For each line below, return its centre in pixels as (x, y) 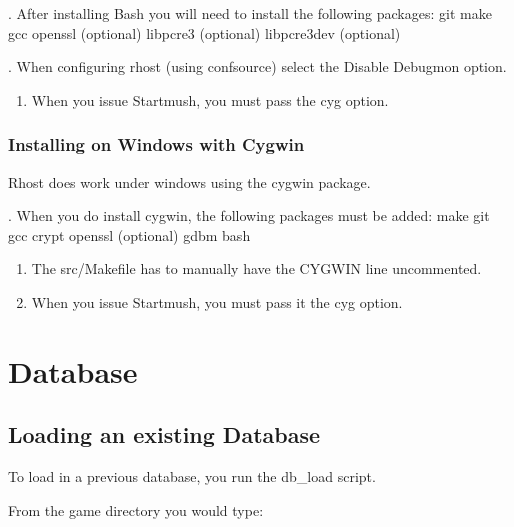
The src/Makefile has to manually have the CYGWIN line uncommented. (256, 268)
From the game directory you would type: (136, 509)
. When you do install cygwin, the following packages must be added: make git (249, 215)
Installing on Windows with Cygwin (156, 144)
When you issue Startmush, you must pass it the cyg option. (217, 301)
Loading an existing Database (164, 434)
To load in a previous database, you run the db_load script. (192, 476)
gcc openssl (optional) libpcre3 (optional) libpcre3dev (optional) (204, 32)
